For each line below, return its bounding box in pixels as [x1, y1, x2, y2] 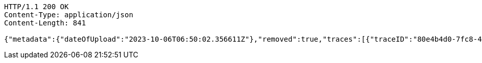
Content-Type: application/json [4, 11, 133, 19]
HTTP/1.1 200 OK [4, 3, 69, 11]
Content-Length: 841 [4, 19, 86, 27]
